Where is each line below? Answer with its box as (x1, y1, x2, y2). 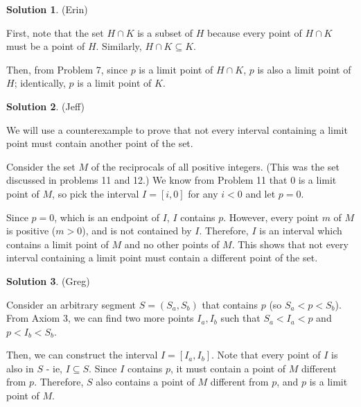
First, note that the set (6, 25, 104, 40)
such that (220, 311, 261, 325)
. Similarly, (96, 39, 142, 53)
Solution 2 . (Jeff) (6, 98, 85, 113)
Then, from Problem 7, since (6, 62, 127, 76)
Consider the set (6, 159, 76, 173)
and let (245, 186, 276, 200)
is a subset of (137, 25, 193, 40)
